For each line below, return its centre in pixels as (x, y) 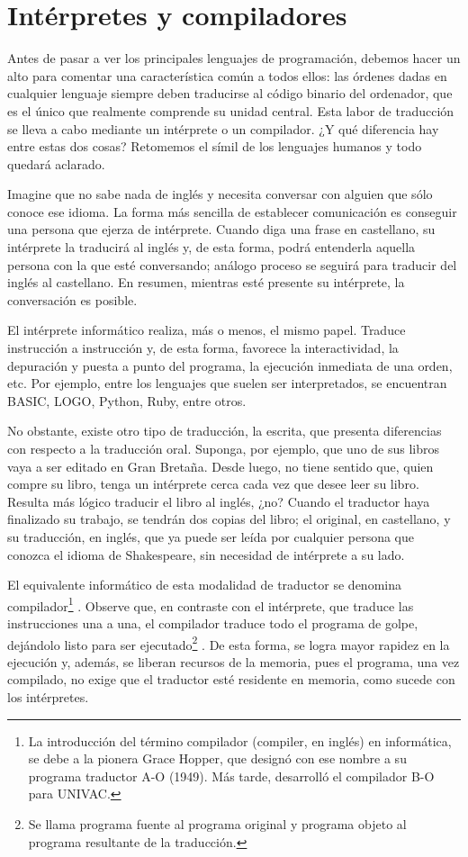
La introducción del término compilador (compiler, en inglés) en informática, (240, 740)
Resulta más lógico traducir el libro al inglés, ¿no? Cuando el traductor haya (219, 501)
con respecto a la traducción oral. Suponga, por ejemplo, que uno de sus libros (224, 448)
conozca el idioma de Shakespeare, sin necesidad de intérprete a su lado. (206, 554)
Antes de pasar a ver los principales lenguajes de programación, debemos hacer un (234, 58)
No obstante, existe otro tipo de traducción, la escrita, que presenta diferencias (225, 431)
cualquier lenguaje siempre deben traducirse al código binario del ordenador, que (230, 93)
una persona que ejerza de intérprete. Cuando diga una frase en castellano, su (221, 229)
